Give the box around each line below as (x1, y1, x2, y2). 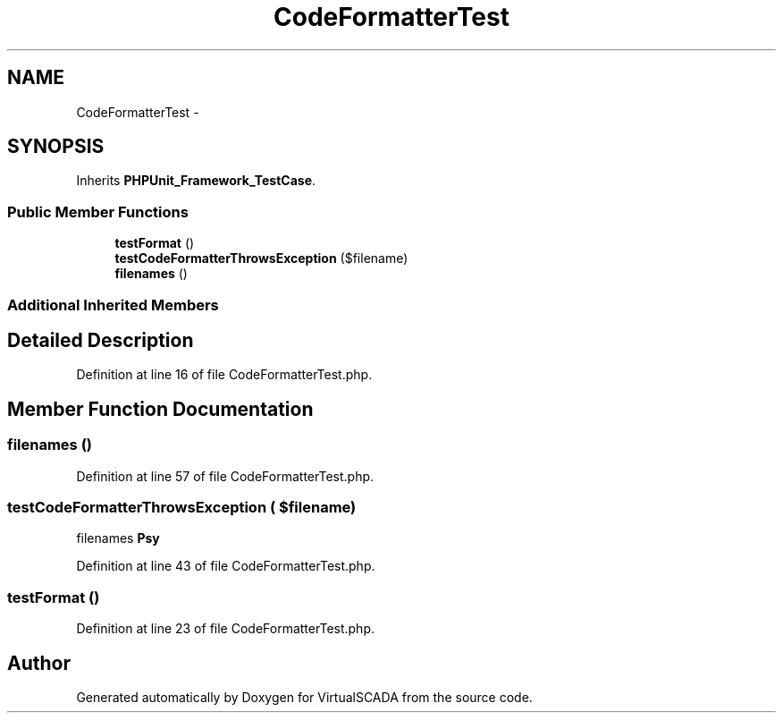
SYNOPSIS (7, 135, 105, 158)
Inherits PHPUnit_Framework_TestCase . (76, 173, 316, 189)
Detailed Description (7, 328, 194, 352)
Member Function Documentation (7, 397, 314, 420)
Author (7, 651, 71, 674)
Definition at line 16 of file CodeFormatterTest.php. (76, 367, 373, 383)
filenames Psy (76, 530, 160, 546)
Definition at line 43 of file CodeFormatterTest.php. (76, 558, 375, 574)
